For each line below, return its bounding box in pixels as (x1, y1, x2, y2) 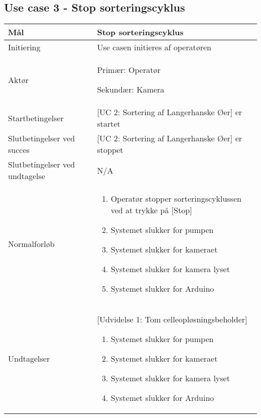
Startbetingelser (8, 112, 64, 124)
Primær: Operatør (97, 64, 161, 76)
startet (97, 118, 120, 130)
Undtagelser (8, 353, 50, 365)
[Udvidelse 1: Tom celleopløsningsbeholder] (97, 313, 247, 325)
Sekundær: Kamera (97, 83, 165, 96)
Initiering (8, 41, 41, 53)
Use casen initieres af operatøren (97, 41, 211, 53)
